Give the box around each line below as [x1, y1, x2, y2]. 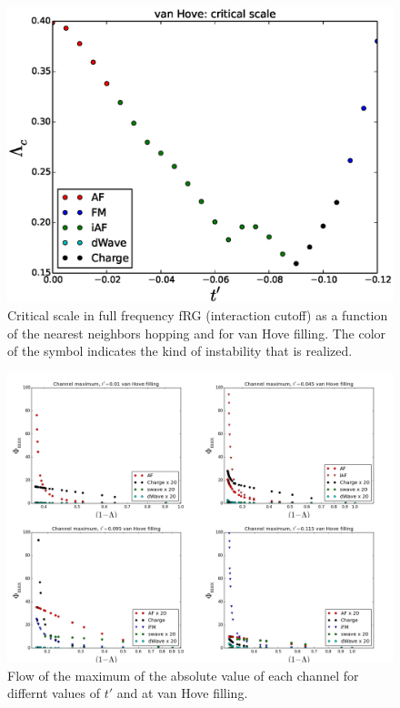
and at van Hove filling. [116, 683, 248, 703]
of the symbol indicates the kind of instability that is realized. [7, 341, 353, 360]
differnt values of [7, 683, 101, 703]
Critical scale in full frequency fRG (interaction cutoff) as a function [7, 306, 388, 325]
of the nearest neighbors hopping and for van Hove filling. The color [7, 323, 386, 342]
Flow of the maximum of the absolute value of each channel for [7, 665, 359, 684]
